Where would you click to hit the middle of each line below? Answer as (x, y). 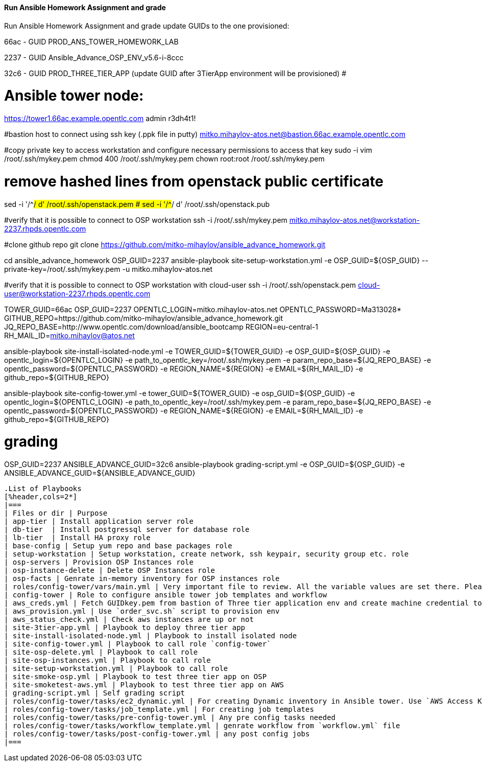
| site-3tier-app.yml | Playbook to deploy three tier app (125, 628)
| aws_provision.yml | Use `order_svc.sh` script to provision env (142, 611)
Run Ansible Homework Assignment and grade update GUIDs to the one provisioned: (147, 26)
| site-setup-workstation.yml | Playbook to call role (116, 669)
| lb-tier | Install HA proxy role (77, 538)
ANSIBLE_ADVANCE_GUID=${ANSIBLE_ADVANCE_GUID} (100, 473)
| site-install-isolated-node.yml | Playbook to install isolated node (151, 636)
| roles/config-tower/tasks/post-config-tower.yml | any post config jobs (157, 734)
